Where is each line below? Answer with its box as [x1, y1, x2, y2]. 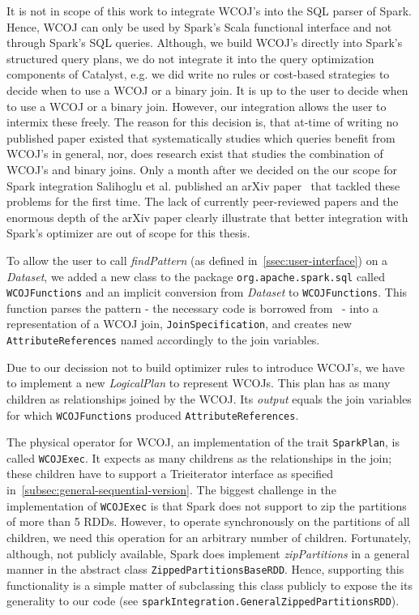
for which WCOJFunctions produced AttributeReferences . [6, 406, 299, 423]
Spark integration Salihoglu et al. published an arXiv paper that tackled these [6, 177, 400, 194]
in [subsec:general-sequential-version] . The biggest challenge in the [6, 481, 336, 498]
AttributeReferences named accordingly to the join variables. [6, 331, 320, 348]
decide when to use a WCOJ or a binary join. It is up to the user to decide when [6, 81, 408, 98]
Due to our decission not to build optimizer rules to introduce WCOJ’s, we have [6, 358, 405, 375]
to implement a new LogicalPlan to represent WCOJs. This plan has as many [6, 374, 391, 391]
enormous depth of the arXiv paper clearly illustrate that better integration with [6, 208, 408, 225]
